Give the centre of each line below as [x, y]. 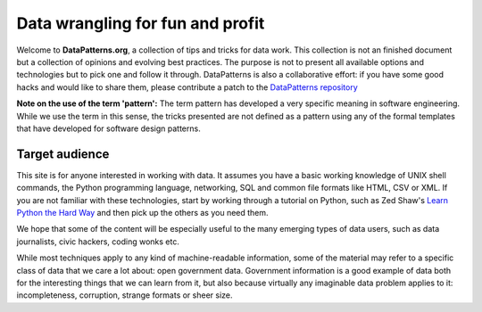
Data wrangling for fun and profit [141, 23]
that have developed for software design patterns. [108, 128]
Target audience [63, 154]
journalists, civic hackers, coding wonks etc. [98, 242]
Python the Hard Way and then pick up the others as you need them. [142, 212]
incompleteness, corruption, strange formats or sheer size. [125, 295]
